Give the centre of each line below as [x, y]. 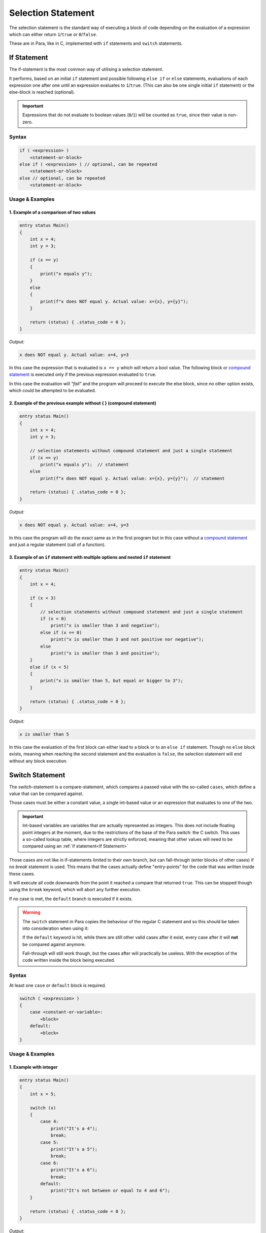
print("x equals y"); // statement [84, 464]
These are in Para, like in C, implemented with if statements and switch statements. [96, 43]
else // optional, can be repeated [62, 178]
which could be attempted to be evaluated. [52, 391]
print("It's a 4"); [74, 1128]
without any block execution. [38, 761]
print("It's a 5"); [74, 1149]
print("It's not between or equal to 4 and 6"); [110, 1191]
